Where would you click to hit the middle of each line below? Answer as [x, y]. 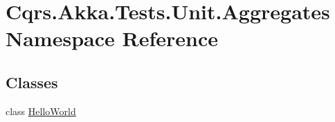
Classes [32, 82]
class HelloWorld [41, 111]
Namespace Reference [112, 38]
